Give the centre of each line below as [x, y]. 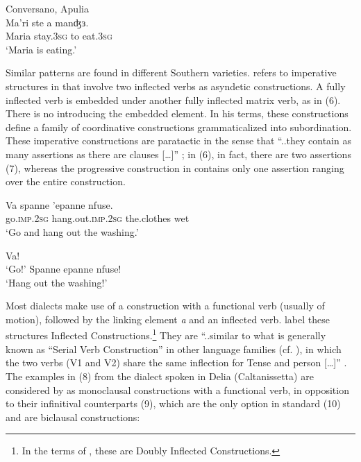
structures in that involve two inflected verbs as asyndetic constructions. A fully [176, 86]
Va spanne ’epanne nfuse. [59, 204]
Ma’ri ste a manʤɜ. [47, 22]
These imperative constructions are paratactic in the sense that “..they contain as [178, 140]
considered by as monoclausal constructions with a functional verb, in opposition [177, 390]
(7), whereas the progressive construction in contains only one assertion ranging [175, 168]
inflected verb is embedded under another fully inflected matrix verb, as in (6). [173, 100]
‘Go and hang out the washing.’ [72, 231]
